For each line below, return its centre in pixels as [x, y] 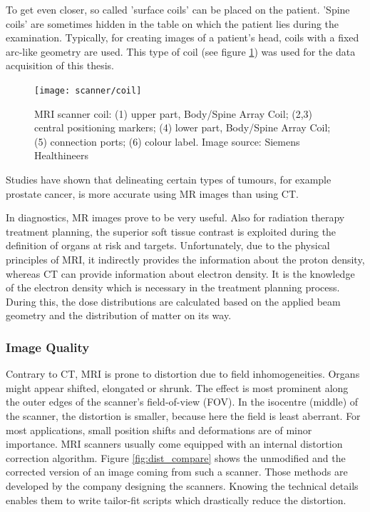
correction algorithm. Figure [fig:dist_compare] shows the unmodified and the [176, 457]
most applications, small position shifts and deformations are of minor [159, 430]
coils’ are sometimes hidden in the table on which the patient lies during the [173, 23]
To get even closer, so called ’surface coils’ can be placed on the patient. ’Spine [178, 9]
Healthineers [61, 155]
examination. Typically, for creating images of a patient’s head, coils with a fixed [183, 37]
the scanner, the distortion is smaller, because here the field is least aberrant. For [183, 415]
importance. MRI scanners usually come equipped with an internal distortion [174, 444]
